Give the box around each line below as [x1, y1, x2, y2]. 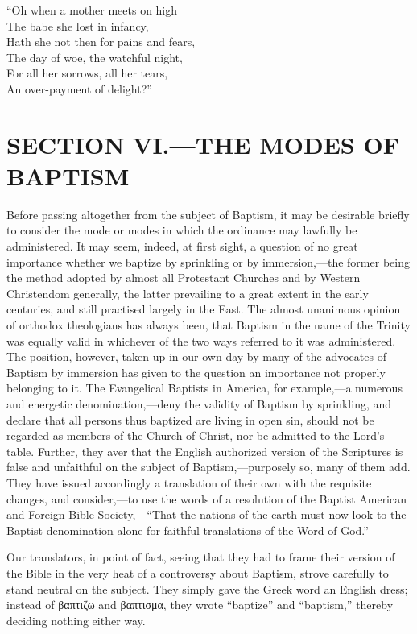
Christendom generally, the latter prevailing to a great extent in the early [6, 284, 369, 301]
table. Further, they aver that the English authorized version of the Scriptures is [6, 442, 403, 459]
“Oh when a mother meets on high [6, 2, 178, 18]
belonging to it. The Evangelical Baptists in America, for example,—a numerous [6, 379, 403, 396]
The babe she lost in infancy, [6, 17, 149, 34]
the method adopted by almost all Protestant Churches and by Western [6, 269, 361, 286]
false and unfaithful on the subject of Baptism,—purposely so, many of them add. [6, 458, 411, 475]
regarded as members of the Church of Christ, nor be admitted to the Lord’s [6, 427, 385, 444]
